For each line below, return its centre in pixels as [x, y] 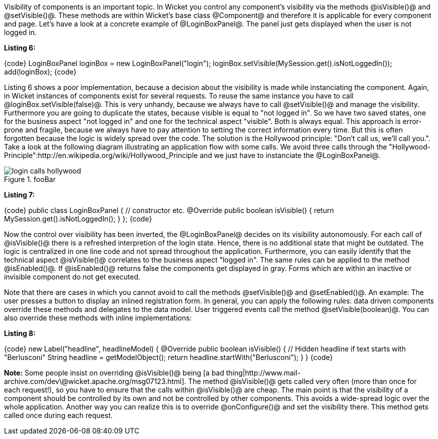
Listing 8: [20, 333]
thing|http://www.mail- [263, 373]
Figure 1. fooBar [30, 179]
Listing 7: [19, 195]
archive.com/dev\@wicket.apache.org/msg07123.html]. [95, 381]
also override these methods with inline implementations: [98, 318]
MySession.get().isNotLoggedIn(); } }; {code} [78, 219]
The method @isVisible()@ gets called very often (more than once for [302, 381]
